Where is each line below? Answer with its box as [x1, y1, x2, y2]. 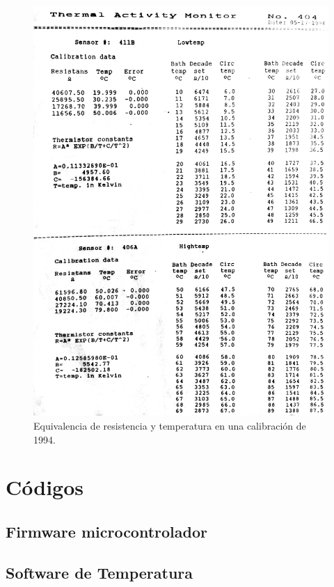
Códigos [6, 473, 84, 501]
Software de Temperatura [6, 561, 193, 583]
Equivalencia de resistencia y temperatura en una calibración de [33, 418, 306, 432]
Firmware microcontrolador [6, 520, 207, 542]
